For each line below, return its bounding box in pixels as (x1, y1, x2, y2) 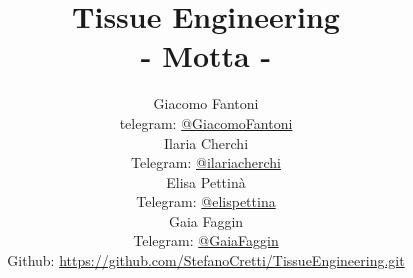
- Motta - (140, 35, 272, 76)
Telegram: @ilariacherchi (131, 152, 281, 173)
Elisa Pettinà (166, 171, 246, 192)
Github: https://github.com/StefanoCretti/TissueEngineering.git (7, 250, 405, 271)
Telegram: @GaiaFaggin (133, 230, 279, 251)
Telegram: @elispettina (136, 191, 276, 212)
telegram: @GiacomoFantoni (119, 112, 293, 133)
